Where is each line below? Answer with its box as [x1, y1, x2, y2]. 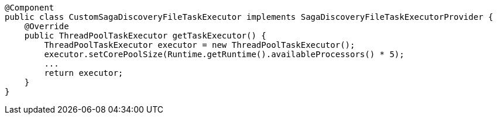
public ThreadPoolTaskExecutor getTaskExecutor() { [24, 31, 266, 40]
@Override [24, 22, 69, 31]
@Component [5, 3, 54, 12]
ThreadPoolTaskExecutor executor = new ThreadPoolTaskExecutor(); [44, 40, 355, 50]
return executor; [44, 68, 124, 78]
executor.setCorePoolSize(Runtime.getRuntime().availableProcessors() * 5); [44, 50, 405, 59]
